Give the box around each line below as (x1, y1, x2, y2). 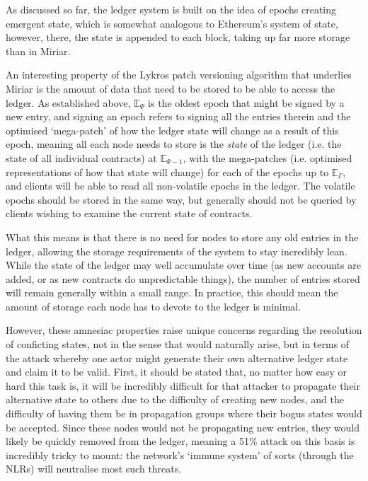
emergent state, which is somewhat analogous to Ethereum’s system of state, (6, 16, 338, 30)
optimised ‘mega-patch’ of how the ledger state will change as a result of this (6, 122, 339, 137)
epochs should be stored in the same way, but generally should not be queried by (6, 192, 357, 207)
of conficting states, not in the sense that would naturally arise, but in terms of (6, 337, 350, 352)
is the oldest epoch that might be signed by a (148, 95, 345, 110)
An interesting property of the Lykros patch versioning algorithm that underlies (6, 67, 352, 82)
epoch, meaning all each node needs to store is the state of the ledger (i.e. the (6, 137, 342, 151)
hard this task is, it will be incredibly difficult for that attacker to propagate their (6, 378, 361, 393)
